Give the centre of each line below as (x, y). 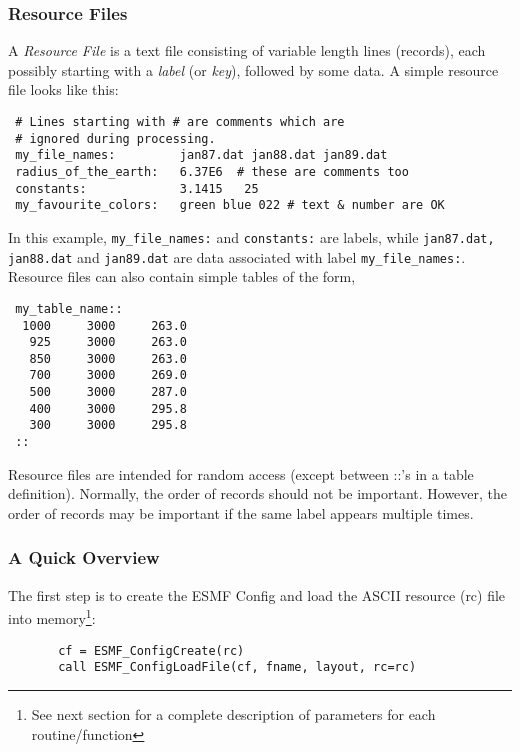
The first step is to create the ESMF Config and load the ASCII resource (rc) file (257, 594)
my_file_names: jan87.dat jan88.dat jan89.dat (201, 155)
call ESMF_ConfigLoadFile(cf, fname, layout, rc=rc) (237, 667)
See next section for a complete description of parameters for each (233, 713)
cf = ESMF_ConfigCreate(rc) (151, 650)
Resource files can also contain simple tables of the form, (182, 276)
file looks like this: (63, 89)
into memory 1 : (52, 616)
